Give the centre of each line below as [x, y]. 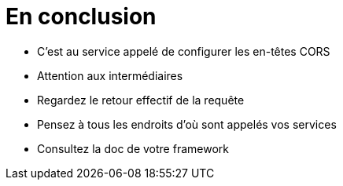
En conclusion [81, 16]
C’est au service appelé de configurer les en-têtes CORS [184, 51]
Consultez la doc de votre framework [133, 148]
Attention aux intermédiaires [110, 75]
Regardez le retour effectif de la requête [141, 100]
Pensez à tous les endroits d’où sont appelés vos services [187, 124]
